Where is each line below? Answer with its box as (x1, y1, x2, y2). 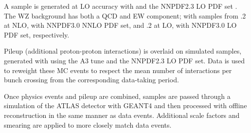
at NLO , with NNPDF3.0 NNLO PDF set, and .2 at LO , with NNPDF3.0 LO (4, 20, 237, 30)
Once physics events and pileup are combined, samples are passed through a (4, 91, 231, 101)
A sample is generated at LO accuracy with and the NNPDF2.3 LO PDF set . (4, 1, 237, 11)
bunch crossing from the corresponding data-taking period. (4, 75, 179, 85)
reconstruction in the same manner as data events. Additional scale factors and (4, 110, 240, 120)
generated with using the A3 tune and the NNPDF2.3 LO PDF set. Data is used (4, 55, 245, 65)
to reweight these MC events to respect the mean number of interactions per (4, 65, 232, 75)
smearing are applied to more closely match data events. (4, 119, 172, 130)
